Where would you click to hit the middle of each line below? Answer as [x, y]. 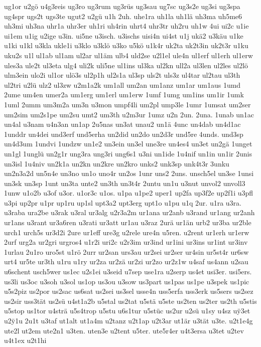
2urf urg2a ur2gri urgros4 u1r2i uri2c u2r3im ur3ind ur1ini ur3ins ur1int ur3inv [126, 242]
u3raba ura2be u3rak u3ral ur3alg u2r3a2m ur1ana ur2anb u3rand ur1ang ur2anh [129, 212]
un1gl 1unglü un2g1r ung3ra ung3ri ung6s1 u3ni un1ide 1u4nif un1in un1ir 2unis [128, 153]
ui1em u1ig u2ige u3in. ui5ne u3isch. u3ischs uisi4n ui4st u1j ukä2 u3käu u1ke [124, 35]
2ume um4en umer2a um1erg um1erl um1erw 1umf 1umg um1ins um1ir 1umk [124, 95]
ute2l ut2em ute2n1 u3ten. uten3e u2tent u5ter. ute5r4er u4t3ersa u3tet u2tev [124, 330]
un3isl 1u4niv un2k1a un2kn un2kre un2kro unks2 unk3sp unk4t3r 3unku [117, 163]
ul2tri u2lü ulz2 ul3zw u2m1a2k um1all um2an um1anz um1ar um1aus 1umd [122, 84]
